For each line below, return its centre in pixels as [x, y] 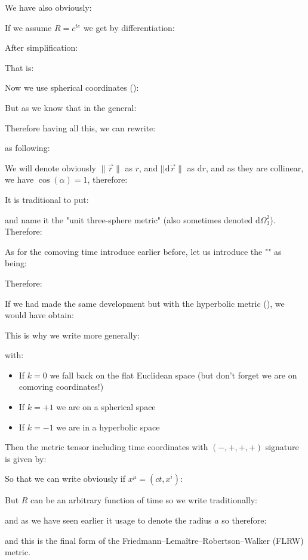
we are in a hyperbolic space [108, 427]
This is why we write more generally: [72, 335]
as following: [27, 148]
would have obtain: [39, 315]
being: [16, 263]
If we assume [28, 27]
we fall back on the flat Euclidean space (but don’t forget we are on [173, 375]
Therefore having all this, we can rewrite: [80, 127]
